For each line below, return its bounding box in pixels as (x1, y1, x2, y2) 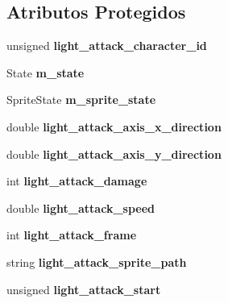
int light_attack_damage (6, 172, 147, 189)
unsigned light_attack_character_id (6, 37, 207, 54)
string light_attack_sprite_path (6, 253, 187, 270)
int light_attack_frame (6, 226, 137, 243)
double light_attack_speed (6, 199, 155, 216)
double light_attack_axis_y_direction (6, 145, 222, 162)
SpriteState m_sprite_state (6, 91, 156, 108)
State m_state (6, 64, 85, 81)
